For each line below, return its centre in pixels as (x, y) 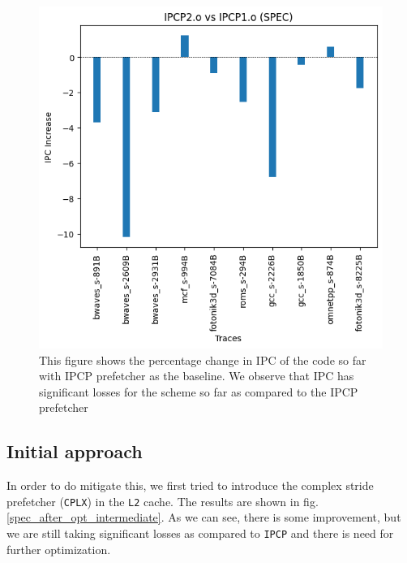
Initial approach (75, 451)
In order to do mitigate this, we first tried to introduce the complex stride (190, 485)
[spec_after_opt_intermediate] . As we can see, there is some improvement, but (204, 517)
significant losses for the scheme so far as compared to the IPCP (199, 391)
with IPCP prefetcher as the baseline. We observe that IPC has (197, 376)
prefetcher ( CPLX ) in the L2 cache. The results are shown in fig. (163, 501)
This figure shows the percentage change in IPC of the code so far (203, 359)
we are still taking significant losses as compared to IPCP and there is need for (200, 533)
